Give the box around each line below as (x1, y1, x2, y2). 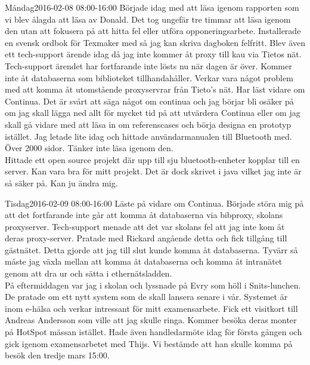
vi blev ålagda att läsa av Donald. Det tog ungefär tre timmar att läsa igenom (5, 13, 291, 25)
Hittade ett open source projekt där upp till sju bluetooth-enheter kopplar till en (5, 153, 300, 165)
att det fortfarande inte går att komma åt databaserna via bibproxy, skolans (5, 208, 283, 221)
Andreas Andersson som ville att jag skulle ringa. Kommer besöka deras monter (5, 314, 297, 326)
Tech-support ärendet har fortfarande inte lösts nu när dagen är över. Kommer (5, 59, 292, 72)
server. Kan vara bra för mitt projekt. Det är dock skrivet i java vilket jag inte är (5, 165, 302, 177)
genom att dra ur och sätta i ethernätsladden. (5, 267, 172, 280)
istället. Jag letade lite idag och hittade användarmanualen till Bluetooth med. (5, 130, 292, 142)
